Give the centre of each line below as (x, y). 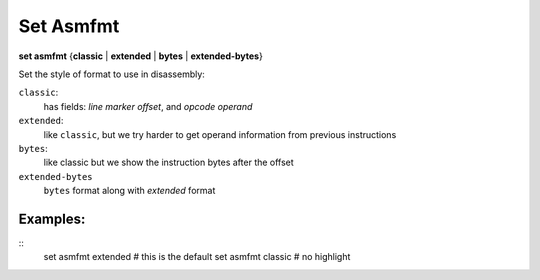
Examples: (52, 218)
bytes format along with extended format (129, 191)
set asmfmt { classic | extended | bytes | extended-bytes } (141, 56)
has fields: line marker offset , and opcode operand (148, 106)
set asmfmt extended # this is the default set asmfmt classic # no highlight (197, 257)
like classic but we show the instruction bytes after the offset (168, 162)
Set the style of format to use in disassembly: (111, 74)
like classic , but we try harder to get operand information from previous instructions (220, 134)
